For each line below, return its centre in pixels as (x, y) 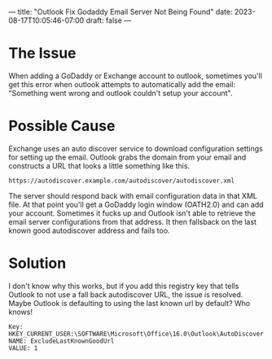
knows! (20, 312)
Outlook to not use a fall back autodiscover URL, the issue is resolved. (126, 294)
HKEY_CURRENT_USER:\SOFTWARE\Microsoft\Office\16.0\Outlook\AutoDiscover (136, 334)
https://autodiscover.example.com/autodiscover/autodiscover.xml (121, 181)
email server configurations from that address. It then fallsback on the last (132, 221)
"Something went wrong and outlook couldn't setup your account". (121, 93)
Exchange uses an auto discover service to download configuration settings (136, 148)
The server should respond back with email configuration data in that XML (133, 195)
